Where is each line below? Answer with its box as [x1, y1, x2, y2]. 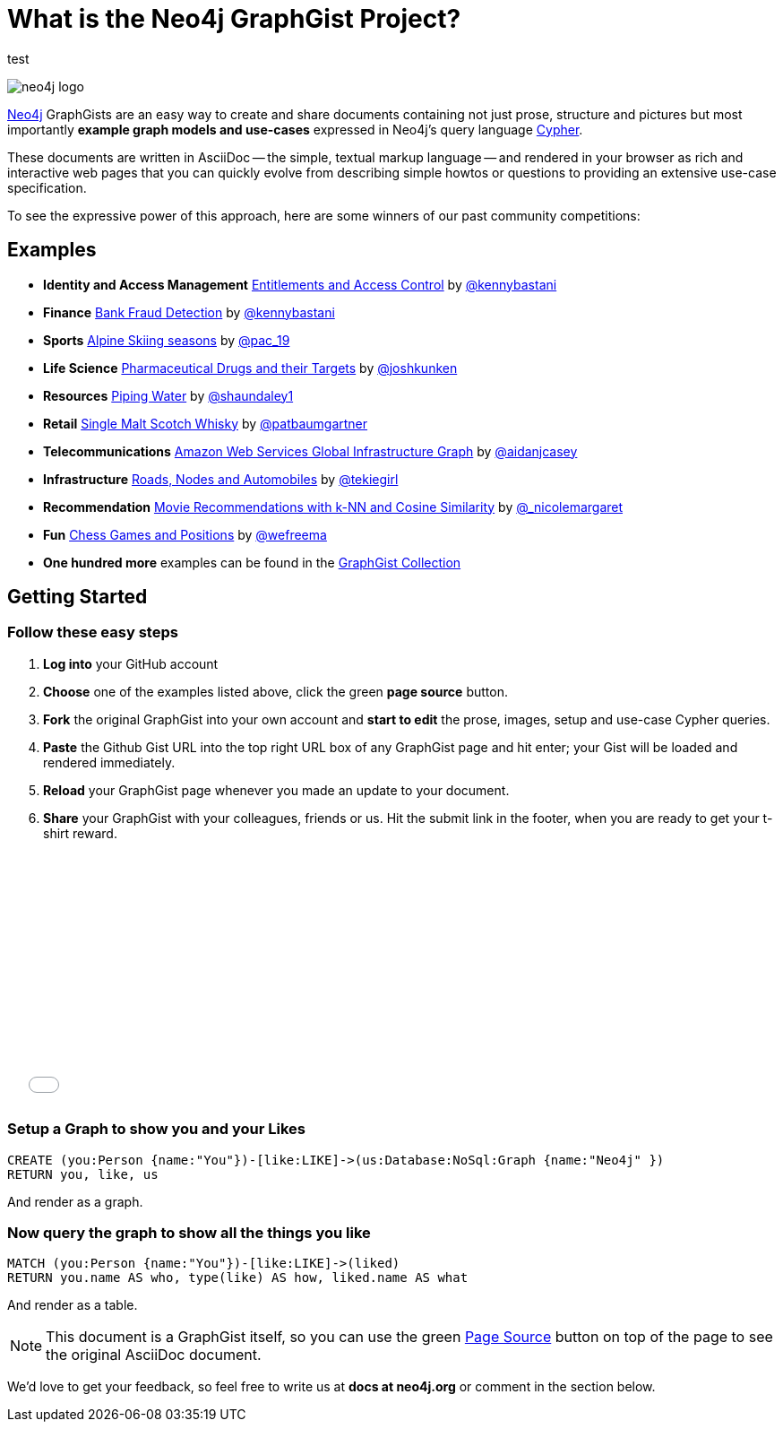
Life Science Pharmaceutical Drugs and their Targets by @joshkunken [43, 359, 458, 376]
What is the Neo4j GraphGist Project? [7, 4, 461, 34]
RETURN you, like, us [7, 1166, 159, 1182]
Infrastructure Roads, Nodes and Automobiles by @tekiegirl [43, 471, 399, 487]
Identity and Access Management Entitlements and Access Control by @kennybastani [43, 276, 557, 292]
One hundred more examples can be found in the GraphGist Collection [43, 554, 461, 570]
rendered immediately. [43, 754, 176, 770]
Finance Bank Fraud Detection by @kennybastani [43, 304, 335, 320]
